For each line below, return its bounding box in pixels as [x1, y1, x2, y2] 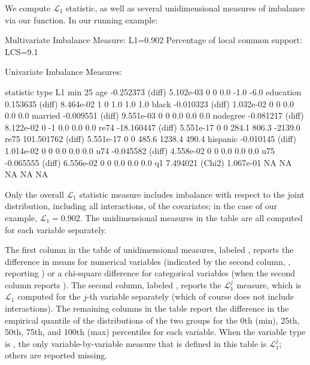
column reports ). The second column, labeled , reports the [5, 278, 221, 291]
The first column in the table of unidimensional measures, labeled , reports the [5, 243, 294, 256]
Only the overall [5, 188, 64, 200]
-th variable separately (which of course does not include [87, 290, 294, 303]
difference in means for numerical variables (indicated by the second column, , [5, 255, 291, 267]
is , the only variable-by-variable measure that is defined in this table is [5, 337, 267, 349]
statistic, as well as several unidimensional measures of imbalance [66, 2, 305, 14]
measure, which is [236, 278, 302, 291]
